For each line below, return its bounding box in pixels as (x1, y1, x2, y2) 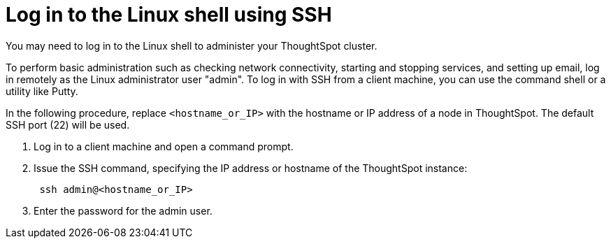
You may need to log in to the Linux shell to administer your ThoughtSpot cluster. (6, 39, 378, 52)
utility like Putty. (6, 85, 78, 97)
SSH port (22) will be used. (6, 118, 130, 131)
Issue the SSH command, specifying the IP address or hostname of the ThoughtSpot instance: (34, 162, 468, 174)
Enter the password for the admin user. (34, 204, 213, 217)
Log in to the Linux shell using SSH (6, 3, 332, 27)
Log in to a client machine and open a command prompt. (34, 140, 294, 152)
